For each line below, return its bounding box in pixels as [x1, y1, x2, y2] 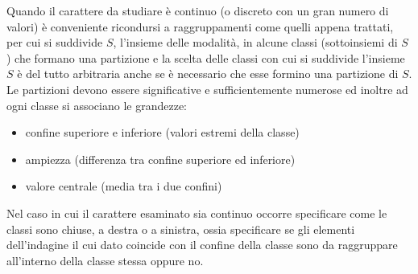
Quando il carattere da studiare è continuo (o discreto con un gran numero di [6, 2, 389, 18]
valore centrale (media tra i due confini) [25, 178, 222, 194]
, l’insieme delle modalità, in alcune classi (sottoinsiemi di [113, 34, 398, 51]
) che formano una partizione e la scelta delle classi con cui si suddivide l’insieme [6, 49, 405, 66]
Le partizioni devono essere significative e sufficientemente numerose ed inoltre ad [6, 80, 408, 97]
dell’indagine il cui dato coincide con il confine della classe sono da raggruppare [6, 236, 398, 253]
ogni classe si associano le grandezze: [6, 96, 187, 113]
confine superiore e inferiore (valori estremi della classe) [25, 124, 300, 141]
